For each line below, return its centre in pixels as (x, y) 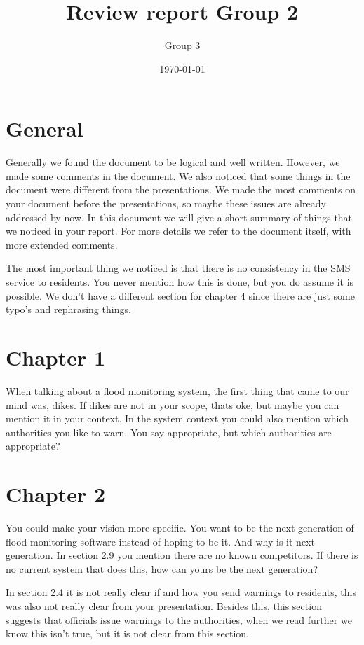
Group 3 (182, 45)
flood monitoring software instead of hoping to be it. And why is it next (160, 541)
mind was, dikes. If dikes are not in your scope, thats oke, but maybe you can (173, 404)
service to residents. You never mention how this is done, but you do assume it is (180, 282)
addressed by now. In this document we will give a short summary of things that (179, 217)
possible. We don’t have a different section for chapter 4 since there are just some (180, 295)
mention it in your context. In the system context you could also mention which (177, 418)
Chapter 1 (56, 357)
